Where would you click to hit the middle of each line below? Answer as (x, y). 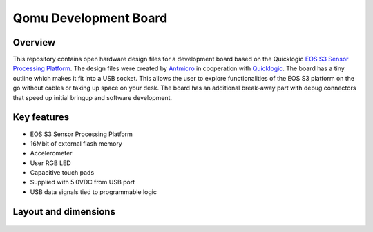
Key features (41, 117)
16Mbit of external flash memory (76, 143)
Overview (34, 42)
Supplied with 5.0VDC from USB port (83, 182)
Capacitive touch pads (62, 173)
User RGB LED (51, 163)
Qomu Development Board (90, 18)
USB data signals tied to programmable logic (93, 192)
